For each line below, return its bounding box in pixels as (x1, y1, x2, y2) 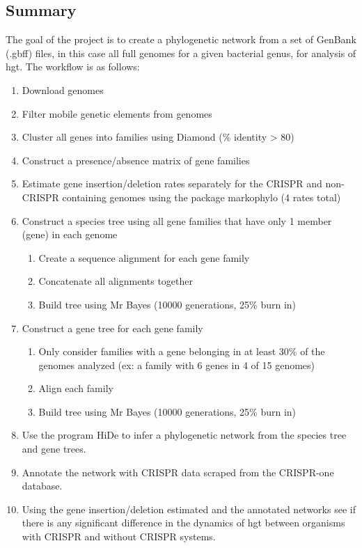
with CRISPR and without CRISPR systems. (22, 529, 216, 544)
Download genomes (22, 82, 104, 97)
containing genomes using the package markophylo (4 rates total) (62, 189, 341, 204)
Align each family (38, 381, 113, 396)
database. (22, 478, 63, 493)
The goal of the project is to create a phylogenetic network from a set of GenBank (6, 32, 356, 47)
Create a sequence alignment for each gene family (38, 250, 250, 265)
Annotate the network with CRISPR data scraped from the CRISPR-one (22, 464, 334, 479)
